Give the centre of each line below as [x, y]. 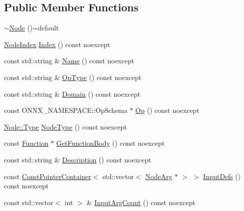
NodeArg [159, 176]
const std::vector [29, 202]
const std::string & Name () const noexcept [69, 61]
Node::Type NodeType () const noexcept [66, 126]
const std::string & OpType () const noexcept [73, 77]
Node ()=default [34, 28]
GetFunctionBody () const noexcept [110, 143]
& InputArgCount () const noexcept [141, 202]
